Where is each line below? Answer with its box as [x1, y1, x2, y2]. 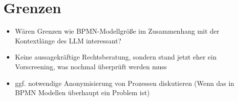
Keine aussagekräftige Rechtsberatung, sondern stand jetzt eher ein [15, 52, 216, 62]
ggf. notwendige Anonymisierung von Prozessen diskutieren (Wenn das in [15, 78, 235, 88]
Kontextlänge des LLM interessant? [15, 35, 122, 45]
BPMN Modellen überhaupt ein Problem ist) [15, 87, 150, 98]
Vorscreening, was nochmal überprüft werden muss [15, 61, 167, 71]
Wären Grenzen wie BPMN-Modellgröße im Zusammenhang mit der [15, 26, 219, 36]
